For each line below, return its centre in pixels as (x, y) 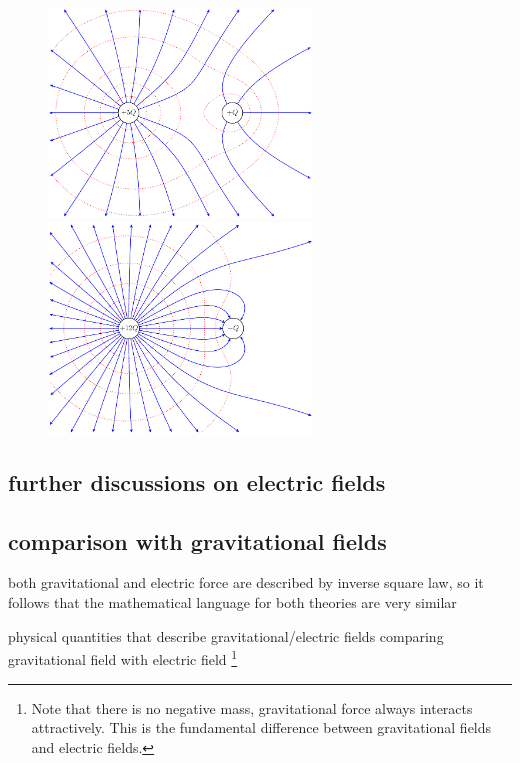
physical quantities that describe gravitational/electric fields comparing (226, 635)
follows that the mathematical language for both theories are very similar (232, 602)
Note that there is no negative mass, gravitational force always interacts (252, 707)
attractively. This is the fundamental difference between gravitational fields (261, 727)
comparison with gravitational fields (197, 540)
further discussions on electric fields (197, 481)
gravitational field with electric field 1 (123, 657)
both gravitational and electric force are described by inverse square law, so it (246, 582)
